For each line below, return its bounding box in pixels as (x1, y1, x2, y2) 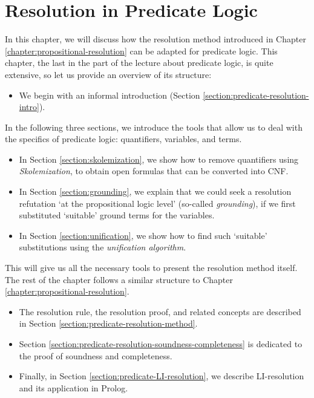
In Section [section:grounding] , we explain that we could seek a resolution (19, 185, 292, 198)
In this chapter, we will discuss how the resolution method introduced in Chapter (5, 33, 306, 45)
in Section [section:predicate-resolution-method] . (19, 317, 198, 330)
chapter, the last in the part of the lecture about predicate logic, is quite (5, 56, 273, 69)
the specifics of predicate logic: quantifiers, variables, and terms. (5, 132, 242, 145)
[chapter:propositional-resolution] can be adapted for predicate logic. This (5, 44, 278, 57)
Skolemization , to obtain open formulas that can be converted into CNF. (19, 165, 289, 177)
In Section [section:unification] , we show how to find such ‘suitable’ (19, 229, 267, 241)
